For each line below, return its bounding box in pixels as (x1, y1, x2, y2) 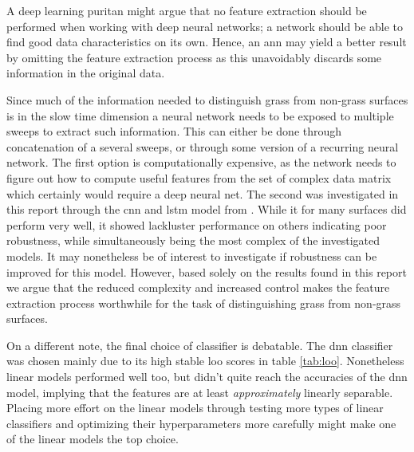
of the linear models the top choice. (6, 430, 179, 447)
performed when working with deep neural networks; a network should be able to (6, 18, 404, 34)
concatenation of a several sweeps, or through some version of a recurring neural (6, 138, 399, 155)
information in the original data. (6, 65, 165, 81)
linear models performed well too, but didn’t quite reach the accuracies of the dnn (6, 368, 408, 385)
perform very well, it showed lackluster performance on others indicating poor (6, 216, 387, 233)
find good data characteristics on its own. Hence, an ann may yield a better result (6, 33, 407, 50)
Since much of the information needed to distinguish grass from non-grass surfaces (6, 91, 408, 108)
